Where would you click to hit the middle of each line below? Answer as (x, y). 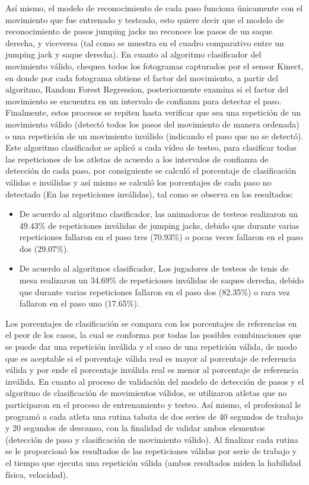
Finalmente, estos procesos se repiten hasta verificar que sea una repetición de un (153, 112)
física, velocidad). (37, 474)
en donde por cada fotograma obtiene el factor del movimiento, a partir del (142, 77)
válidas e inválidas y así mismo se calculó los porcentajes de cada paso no (138, 182)
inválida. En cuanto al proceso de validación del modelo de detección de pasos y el (155, 381)
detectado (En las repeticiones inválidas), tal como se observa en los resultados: (149, 194)
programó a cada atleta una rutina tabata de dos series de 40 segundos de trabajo (154, 416)
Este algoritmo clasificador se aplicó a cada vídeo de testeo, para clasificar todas (151, 147)
